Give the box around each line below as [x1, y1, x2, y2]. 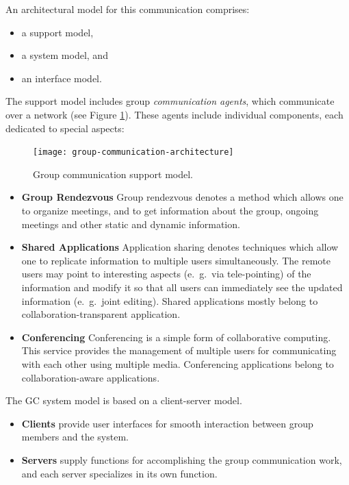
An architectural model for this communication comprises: [5, 2, 250, 16]
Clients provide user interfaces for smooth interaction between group [21, 416, 313, 430]
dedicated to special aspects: [5, 121, 125, 135]
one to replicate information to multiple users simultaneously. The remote [21, 253, 331, 267]
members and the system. [21, 430, 129, 444]
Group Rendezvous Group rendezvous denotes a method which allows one [21, 190, 344, 204]
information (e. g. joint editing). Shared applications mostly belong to [21, 293, 318, 308]
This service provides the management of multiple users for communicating [21, 343, 337, 358]
